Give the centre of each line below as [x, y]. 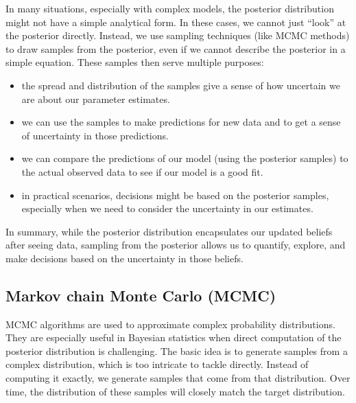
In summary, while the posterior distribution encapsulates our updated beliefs [169, 231]
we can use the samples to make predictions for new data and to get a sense [181, 122]
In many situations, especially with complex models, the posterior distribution [170, 8]
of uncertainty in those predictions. [95, 135]
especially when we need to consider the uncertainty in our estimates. [167, 208]
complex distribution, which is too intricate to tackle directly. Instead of [157, 364]
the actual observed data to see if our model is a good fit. [142, 171]
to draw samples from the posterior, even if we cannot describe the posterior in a [176, 48]
